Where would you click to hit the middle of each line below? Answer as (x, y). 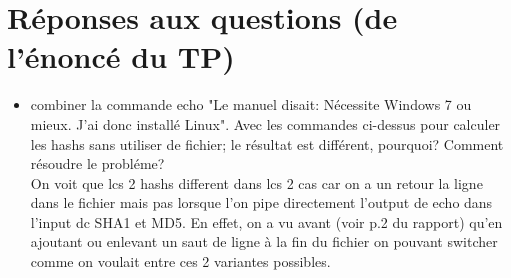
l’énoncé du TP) (121, 56)
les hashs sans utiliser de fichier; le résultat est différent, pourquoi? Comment (267, 143)
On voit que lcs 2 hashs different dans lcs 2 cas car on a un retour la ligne (256, 182)
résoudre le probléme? (97, 163)
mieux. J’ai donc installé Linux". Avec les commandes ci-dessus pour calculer (265, 123)
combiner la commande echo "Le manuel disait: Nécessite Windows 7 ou (251, 104)
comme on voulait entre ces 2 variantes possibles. (180, 261)
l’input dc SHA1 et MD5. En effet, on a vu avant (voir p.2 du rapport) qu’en (266, 221)
